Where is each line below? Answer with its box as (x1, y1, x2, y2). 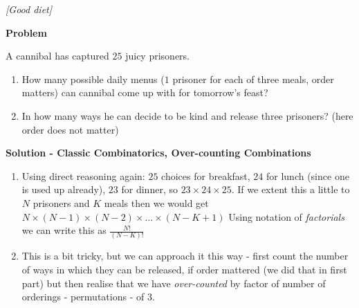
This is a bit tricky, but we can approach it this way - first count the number (21, 248, 349, 263)
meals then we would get (104, 195, 209, 210)
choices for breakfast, (161, 168, 250, 183)
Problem (6, 25, 47, 39)
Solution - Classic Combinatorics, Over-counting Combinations (6, 145, 311, 160)
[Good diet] (6, 2, 53, 16)
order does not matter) (21, 122, 119, 136)
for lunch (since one (266, 168, 349, 183)
